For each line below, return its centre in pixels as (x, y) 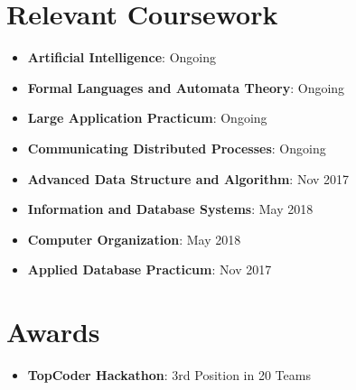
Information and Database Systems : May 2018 (170, 209)
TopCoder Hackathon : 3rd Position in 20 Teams (169, 375)
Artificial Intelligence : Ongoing (122, 57)
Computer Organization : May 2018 (134, 239)
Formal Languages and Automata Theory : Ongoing (186, 87)
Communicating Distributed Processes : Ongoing (177, 148)
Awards (53, 332)
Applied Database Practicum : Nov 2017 (150, 269)
